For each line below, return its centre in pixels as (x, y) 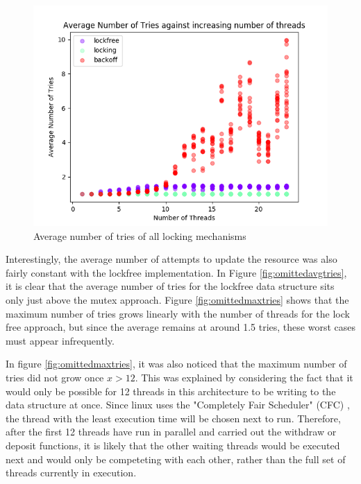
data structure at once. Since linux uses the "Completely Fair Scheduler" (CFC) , (178, 405)
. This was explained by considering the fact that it (244, 377)
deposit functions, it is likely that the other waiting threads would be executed (173, 445)
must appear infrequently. (60, 340)
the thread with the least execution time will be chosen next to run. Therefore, (173, 418)
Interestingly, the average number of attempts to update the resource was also (171, 259)
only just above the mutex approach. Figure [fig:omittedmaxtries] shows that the (177, 299)
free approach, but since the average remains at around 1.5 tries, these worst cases (180, 327)
